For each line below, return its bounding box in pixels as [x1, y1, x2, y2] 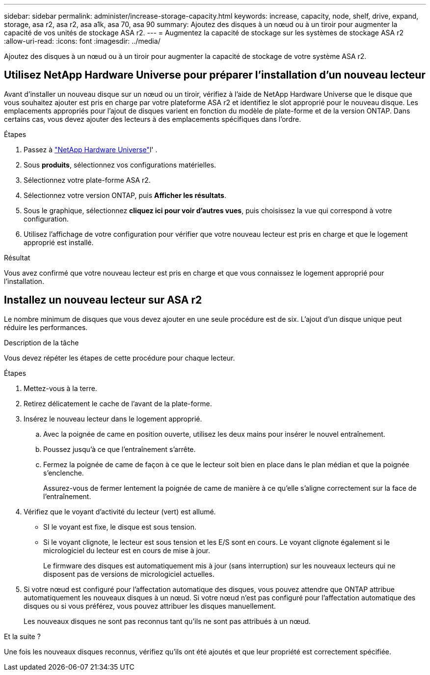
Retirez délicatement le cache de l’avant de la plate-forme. [24, 399, 212, 408]
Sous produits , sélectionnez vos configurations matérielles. [24, 160, 216, 169]
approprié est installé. [24, 238, 94, 247]
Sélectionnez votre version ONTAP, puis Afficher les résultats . [24, 191, 226, 199]
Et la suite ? [4, 632, 41, 641]
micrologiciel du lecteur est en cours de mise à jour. [43, 546, 210, 555]
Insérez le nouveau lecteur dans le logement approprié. [24, 414, 202, 423]
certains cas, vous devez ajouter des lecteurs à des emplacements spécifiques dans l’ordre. [4, 114, 301, 123]
